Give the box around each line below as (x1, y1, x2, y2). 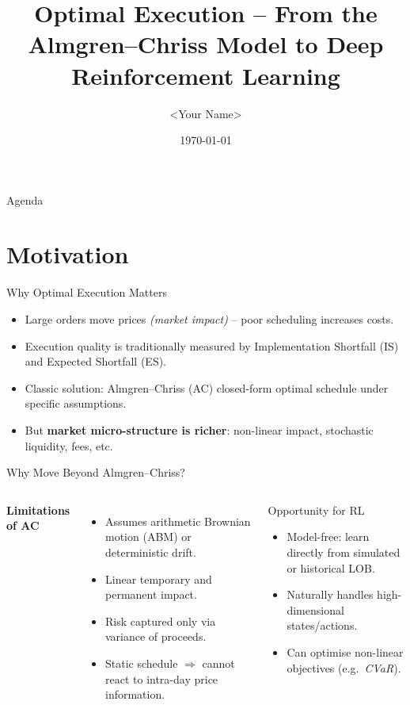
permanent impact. (105, 586, 197, 603)
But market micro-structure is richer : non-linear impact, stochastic (25, 421, 374, 438)
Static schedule (105, 654, 178, 671)
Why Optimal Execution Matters (6, 284, 167, 301)
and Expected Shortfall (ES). (25, 353, 167, 370)
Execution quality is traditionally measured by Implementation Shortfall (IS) (25, 337, 399, 354)
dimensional (287, 601, 344, 618)
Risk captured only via (105, 612, 216, 629)
